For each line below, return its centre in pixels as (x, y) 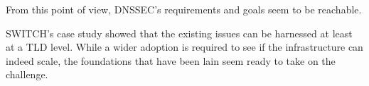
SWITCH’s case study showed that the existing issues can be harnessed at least (179, 33)
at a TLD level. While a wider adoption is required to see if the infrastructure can (184, 47)
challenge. (27, 74)
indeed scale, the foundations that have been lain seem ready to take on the (171, 60)
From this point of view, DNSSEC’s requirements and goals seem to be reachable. (184, 9)
